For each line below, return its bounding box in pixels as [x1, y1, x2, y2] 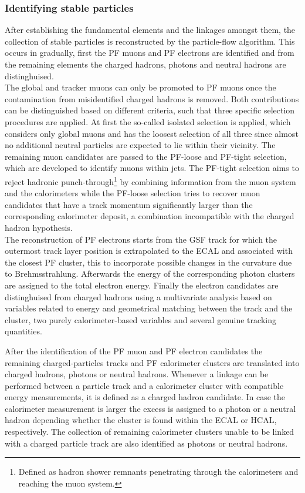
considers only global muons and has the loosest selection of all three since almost [5, 127, 299, 139]
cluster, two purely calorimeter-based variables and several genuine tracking [5, 313, 276, 326]
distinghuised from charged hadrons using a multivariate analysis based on [5, 290, 272, 303]
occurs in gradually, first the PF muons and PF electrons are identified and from [5, 46, 294, 59]
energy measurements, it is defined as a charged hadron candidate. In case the [5, 391, 286, 403]
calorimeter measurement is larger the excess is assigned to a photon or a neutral [5, 402, 296, 414]
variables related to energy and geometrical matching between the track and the [5, 302, 293, 314]
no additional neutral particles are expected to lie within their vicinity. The [5, 139, 276, 151]
